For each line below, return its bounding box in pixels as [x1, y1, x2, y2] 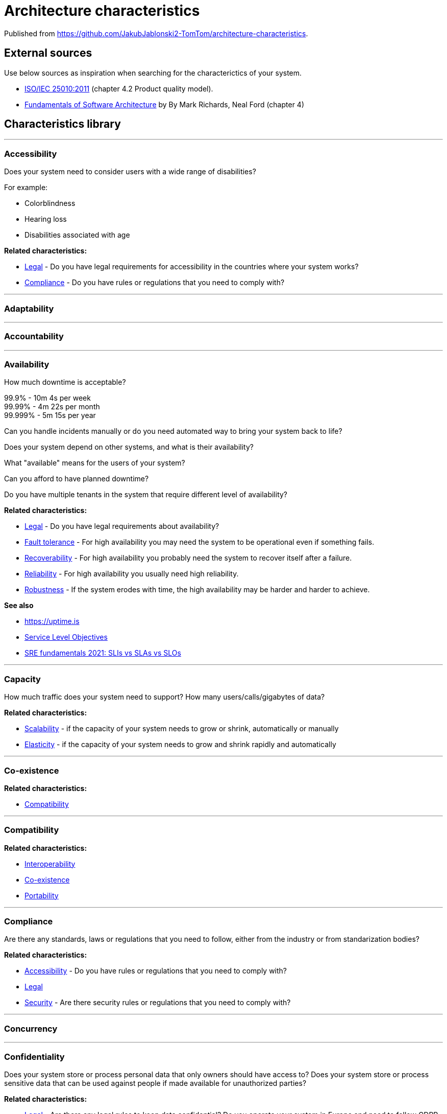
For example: [4, 183, 48, 192]
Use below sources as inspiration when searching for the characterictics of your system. [4, 68, 302, 77]
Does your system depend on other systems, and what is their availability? [4, 443, 254, 452]
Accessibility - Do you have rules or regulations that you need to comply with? [24, 966, 287, 976]
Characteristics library [4, 118, 121, 131]
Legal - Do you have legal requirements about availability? [24, 522, 219, 531]
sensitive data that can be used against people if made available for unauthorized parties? [4, 1078, 307, 1087]
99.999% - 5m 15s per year [4, 411, 96, 420]
